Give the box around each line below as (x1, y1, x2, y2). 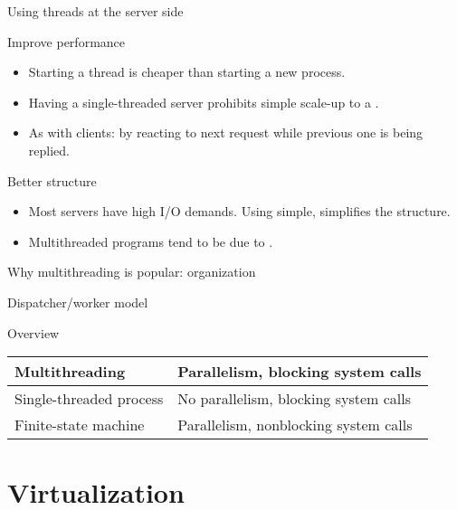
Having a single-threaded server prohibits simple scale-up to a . (28, 92, 379, 111)
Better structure (7, 171, 97, 190)
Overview (7, 323, 60, 342)
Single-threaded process (14, 388, 164, 410)
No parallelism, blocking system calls (177, 388, 411, 410)
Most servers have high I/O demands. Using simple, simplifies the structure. (28, 202, 451, 221)
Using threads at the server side (7, 2, 184, 20)
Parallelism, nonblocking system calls (177, 414, 413, 436)
